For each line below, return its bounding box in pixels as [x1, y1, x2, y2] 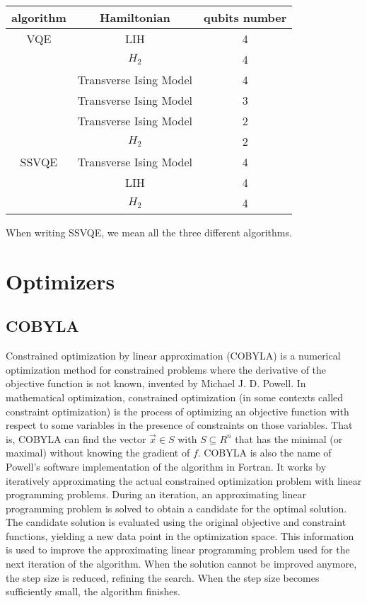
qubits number [203, 9, 287, 25]
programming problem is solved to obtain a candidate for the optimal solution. [6, 500, 347, 515]
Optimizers [6, 266, 115, 295]
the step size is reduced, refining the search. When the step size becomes [6, 570, 320, 585]
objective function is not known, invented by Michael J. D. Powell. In [6, 376, 306, 391]
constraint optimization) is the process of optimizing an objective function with [6, 403, 349, 418]
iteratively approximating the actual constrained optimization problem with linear [6, 473, 362, 488]
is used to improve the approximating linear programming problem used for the [6, 542, 350, 557]
